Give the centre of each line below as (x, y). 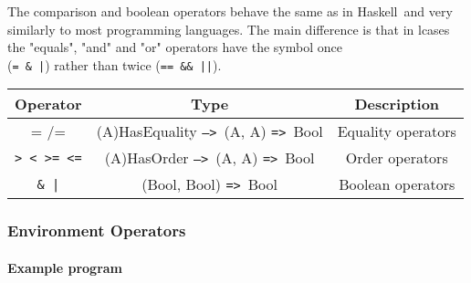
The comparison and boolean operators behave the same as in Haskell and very (230, 11)
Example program (65, 267)
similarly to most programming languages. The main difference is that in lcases (229, 29)
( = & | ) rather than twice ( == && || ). (115, 64)
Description (397, 104)
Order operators (397, 158)
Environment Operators (97, 231)
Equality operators (397, 131)
